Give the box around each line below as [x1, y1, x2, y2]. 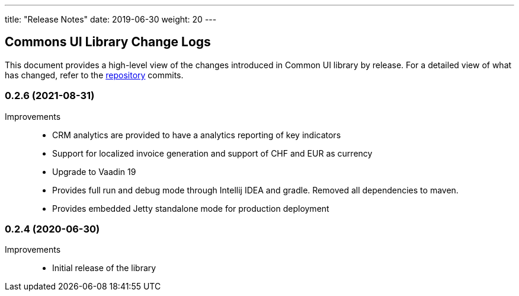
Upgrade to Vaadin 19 [52, 166, 136, 177]
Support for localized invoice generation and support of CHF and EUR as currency [52, 148, 373, 158]
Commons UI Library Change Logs [5, 34, 211, 50]
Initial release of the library [52, 263, 156, 273]
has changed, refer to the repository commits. [5, 69, 184, 80]
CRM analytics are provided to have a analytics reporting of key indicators [52, 129, 341, 140]
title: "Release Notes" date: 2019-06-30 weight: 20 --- [5, 14, 217, 24]
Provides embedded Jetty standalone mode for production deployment [52, 203, 329, 214]
